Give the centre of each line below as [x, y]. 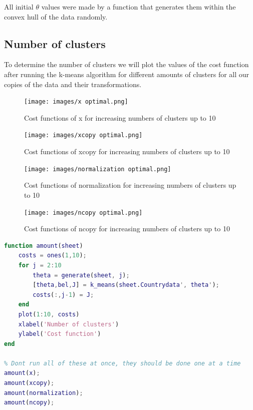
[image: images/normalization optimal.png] [98, 169]
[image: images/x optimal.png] [76, 102]
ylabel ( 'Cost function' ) [60, 334]
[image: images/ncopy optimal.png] [83, 213]
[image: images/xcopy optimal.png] [83, 135]
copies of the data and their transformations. [73, 84]
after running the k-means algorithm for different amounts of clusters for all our [127, 74]
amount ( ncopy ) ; [29, 403]
